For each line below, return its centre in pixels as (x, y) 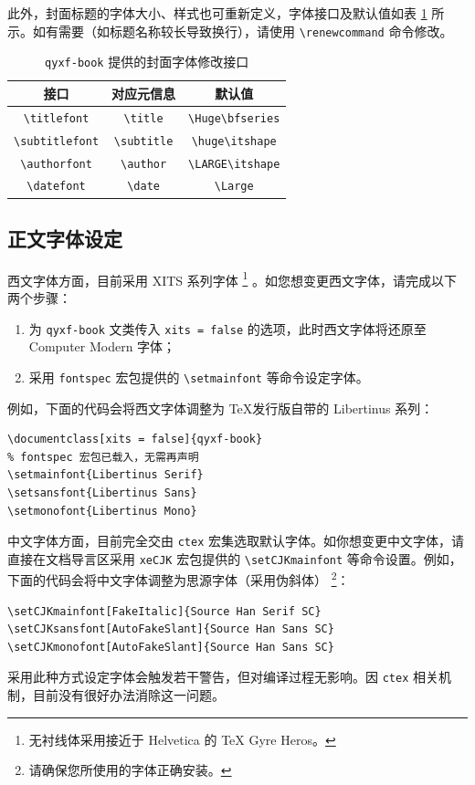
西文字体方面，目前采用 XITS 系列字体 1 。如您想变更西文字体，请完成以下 (232, 278)
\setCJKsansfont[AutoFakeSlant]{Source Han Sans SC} (171, 629)
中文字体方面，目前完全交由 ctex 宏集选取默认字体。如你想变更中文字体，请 (236, 541)
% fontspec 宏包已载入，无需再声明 (103, 457)
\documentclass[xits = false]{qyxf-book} (135, 440)
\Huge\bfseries (234, 118)
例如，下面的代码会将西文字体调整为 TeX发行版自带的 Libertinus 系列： (221, 408)
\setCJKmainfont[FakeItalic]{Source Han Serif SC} (164, 611)
